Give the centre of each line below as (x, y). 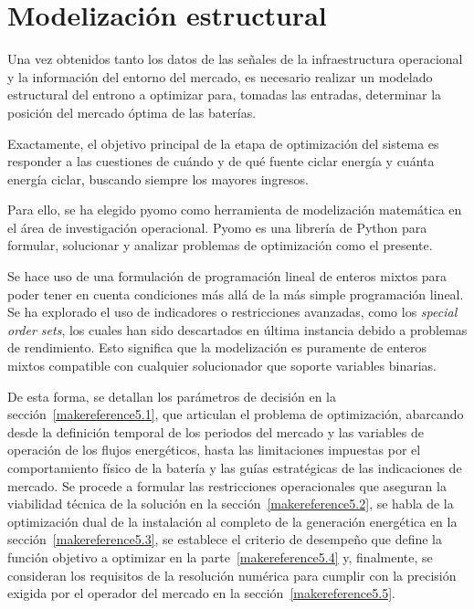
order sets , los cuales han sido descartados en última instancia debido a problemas (237, 329)
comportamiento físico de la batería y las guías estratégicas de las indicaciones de (235, 467)
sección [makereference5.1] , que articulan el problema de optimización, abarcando (236, 414)
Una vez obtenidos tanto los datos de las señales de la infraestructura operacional (235, 59)
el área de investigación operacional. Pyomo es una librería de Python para (217, 227)
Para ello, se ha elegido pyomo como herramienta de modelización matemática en (235, 210)
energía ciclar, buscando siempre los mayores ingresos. (158, 178)
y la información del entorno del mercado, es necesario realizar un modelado (220, 76)
